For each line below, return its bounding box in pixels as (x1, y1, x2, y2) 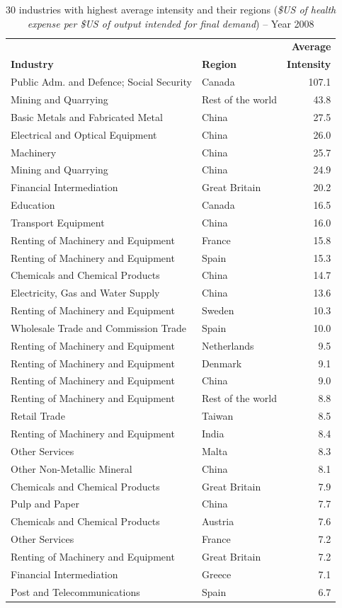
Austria (201, 514, 234, 529)
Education (11, 197, 55, 212)
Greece (201, 566, 232, 581)
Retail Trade (11, 408, 65, 423)
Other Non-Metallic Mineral (11, 461, 132, 476)
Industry (11, 57, 54, 71)
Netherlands (201, 338, 254, 352)
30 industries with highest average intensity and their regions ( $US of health (6, 2, 336, 16)
